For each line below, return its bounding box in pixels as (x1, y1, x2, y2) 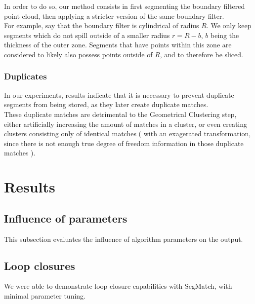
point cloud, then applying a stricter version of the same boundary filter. (4, 10, 224, 21)
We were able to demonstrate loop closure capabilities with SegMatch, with (4, 281, 232, 291)
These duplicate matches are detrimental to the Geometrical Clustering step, (4, 109, 237, 119)
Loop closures (4, 258, 75, 273)
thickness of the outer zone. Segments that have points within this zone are (4, 39, 232, 50)
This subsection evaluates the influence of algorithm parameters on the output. (4, 233, 243, 244)
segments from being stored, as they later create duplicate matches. (4, 99, 209, 110)
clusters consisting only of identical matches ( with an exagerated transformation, (4, 128, 251, 139)
